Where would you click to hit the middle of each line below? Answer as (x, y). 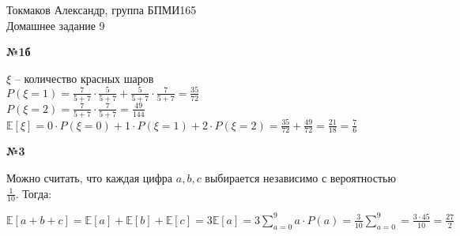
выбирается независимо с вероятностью (300, 177)
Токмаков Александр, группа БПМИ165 (102, 9)
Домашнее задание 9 (56, 25)
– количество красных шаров (84, 78)
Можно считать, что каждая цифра (90, 177)
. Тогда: (34, 193)
